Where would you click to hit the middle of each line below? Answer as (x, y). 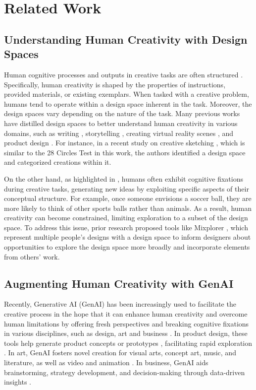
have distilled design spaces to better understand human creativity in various (121, 123)
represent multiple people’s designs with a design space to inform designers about (128, 237)
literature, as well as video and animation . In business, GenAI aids (106, 362)
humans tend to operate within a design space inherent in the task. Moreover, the (128, 103)
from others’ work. (32, 256)
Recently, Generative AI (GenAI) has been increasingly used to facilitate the (120, 304)
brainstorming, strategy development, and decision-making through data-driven (125, 372)
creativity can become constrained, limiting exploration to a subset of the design (126, 218)
